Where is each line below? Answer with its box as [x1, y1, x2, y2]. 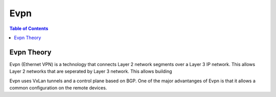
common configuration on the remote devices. [9, 85, 107, 91]
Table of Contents [9, 25, 49, 31]
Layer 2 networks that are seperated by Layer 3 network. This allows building [9, 69, 172, 75]
